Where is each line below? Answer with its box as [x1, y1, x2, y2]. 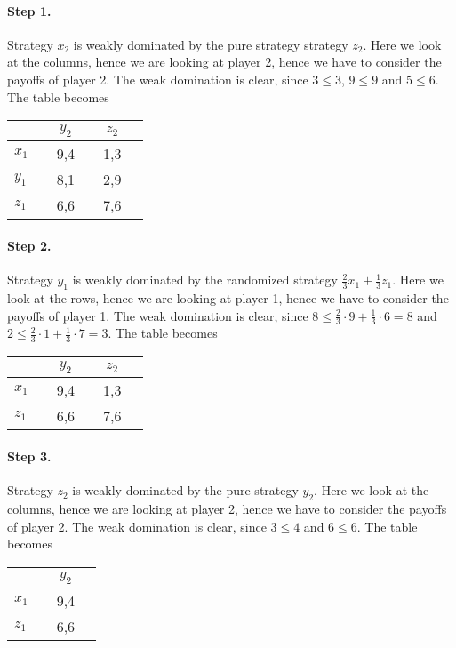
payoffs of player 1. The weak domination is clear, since [7, 306, 308, 324]
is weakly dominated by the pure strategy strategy [73, 35, 348, 53]
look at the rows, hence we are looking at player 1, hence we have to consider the [7, 288, 449, 307]
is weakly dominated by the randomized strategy [72, 270, 338, 289]
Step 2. [7, 236, 52, 254]
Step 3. [7, 446, 52, 465]
